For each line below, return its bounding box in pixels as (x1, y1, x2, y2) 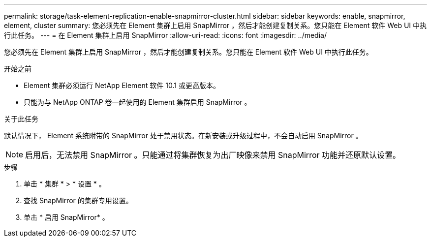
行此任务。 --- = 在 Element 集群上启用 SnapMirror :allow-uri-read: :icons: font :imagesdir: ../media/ (4, 31, 327, 39)
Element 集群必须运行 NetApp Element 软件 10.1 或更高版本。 (24, 81, 220, 90)
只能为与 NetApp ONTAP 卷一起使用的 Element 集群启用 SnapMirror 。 (24, 98, 251, 106)
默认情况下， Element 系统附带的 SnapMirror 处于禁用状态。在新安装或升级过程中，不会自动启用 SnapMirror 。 (4, 131, 363, 140)
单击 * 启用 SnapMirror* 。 (24, 213, 109, 221)
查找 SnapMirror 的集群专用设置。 (24, 196, 133, 205)
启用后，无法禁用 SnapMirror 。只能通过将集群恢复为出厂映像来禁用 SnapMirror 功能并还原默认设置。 (25, 150, 401, 160)
